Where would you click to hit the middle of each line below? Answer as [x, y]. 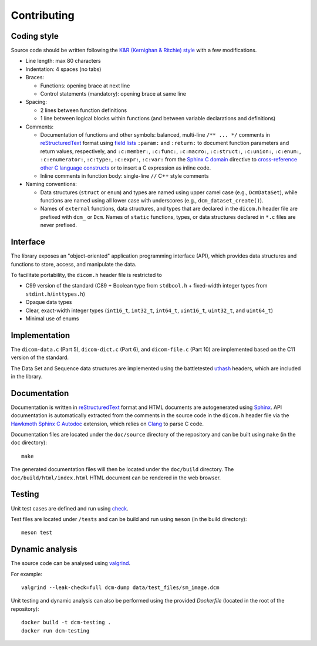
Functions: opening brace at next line [85, 86]
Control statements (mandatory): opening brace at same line [113, 94]
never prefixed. [59, 225]
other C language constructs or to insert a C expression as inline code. [126, 168]
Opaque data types [49, 302]
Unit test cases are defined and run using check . [70, 508]
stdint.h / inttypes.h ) [55, 294]
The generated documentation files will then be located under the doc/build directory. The [122, 469]
